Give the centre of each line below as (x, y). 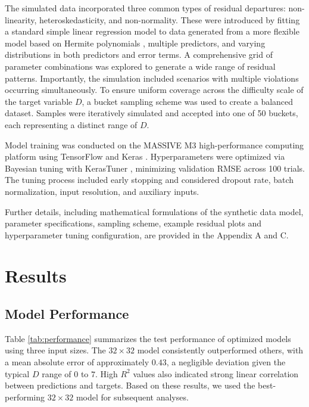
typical (17, 373)
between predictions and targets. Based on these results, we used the (130, 385)
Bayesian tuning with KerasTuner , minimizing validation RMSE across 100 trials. (155, 168)
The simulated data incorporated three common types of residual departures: (145, 8)
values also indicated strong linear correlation (216, 373)
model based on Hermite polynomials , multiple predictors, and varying (135, 43)
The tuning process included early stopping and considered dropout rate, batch (149, 180)
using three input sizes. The (55, 350)
